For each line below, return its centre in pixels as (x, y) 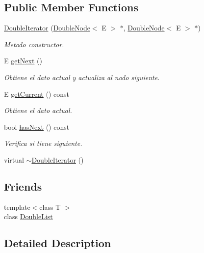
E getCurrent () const (37, 94)
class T (50, 207)
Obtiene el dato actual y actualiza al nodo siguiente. (82, 77)
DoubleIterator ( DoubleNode (47, 28)
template (17, 207)
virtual (14, 159)
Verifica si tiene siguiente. (43, 143)
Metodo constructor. (34, 44)
